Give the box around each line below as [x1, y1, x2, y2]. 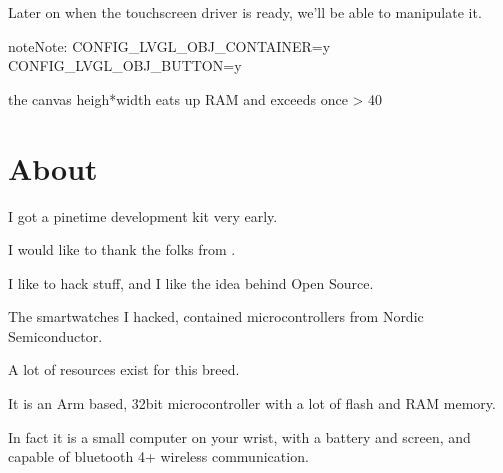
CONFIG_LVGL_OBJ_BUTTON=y [8, 55, 242, 76]
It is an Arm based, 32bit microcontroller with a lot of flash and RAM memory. [8, 393, 496, 414]
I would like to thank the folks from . [8, 239, 236, 260]
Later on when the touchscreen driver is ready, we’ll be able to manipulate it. [8, 2, 482, 22]
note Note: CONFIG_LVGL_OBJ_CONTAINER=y [8, 35, 331, 56]
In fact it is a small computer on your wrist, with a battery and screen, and [8, 426, 471, 447]
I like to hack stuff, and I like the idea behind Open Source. [8, 272, 374, 293]
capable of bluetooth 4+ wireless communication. [8, 446, 309, 467]
